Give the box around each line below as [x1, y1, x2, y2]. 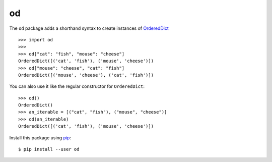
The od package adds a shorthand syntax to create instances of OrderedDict [9, 25, 169, 31]
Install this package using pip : [9, 134, 72, 141]
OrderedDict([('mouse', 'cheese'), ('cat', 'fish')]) [18, 72, 154, 78]
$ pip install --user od [18, 146, 80, 152]
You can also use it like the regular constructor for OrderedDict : [9, 83, 145, 89]
